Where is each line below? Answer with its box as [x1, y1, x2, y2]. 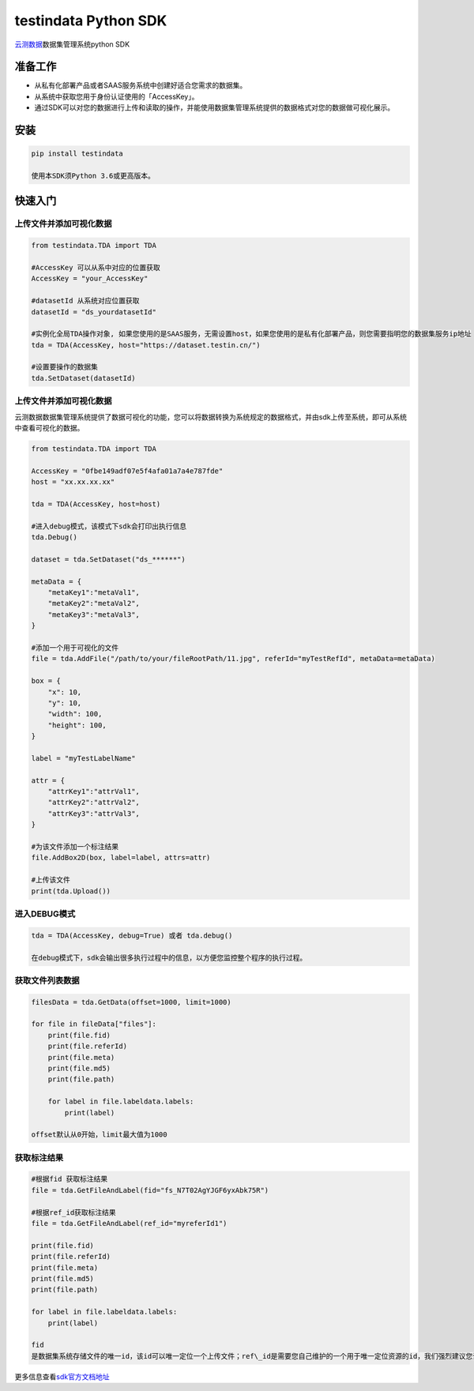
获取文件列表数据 [14, 975, 80, 986]
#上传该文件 [31, 875, 71, 885]
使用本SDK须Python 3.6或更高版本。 [31, 171, 156, 181]
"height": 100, [47, 720, 107, 730]
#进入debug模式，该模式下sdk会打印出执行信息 [31, 521, 187, 531]
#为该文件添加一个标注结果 [31, 842, 119, 852]
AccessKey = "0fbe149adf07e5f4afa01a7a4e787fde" [31, 466, 224, 476]
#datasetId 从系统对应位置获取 [31, 296, 140, 306]
